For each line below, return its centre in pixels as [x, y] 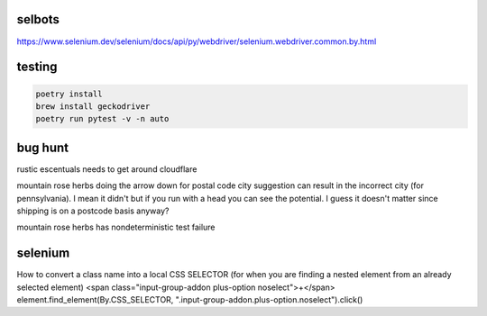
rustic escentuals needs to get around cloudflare [107, 169]
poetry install [69, 94]
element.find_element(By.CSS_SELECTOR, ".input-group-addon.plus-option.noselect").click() [190, 300]
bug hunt [43, 147]
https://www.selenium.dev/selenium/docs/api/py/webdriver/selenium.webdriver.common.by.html [197, 41]
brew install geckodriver [93, 106]
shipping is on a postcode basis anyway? [93, 211]
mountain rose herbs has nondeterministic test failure [116, 227]
